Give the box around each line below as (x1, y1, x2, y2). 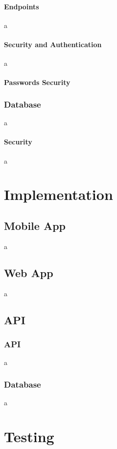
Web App (4, 265, 53, 280)
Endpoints (4, 1, 39, 11)
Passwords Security (4, 77, 70, 87)
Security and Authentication (4, 39, 102, 49)
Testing (4, 426, 54, 446)
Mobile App (4, 218, 66, 233)
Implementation (4, 184, 113, 204)
